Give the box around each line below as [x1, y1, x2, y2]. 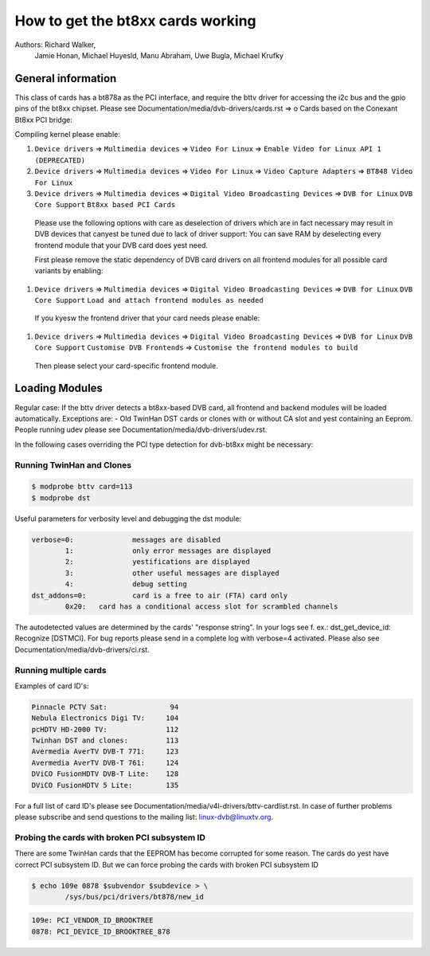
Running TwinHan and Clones [14, 459, 131, 470]
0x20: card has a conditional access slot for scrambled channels [64, 601, 338, 611]
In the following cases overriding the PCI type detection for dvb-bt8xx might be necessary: [14, 439, 314, 449]
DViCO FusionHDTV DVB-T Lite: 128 [31, 770, 179, 778]
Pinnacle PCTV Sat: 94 [31, 702, 179, 711]
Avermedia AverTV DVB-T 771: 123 [31, 747, 179, 756]
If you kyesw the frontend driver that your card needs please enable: [34, 313, 260, 323]
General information [14, 72, 117, 85]
